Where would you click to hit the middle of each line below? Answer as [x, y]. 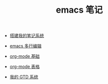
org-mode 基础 [25, 56]
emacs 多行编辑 [26, 46]
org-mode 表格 [25, 67]
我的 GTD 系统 [24, 77]
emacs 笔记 [79, 10]
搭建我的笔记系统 [27, 36]
